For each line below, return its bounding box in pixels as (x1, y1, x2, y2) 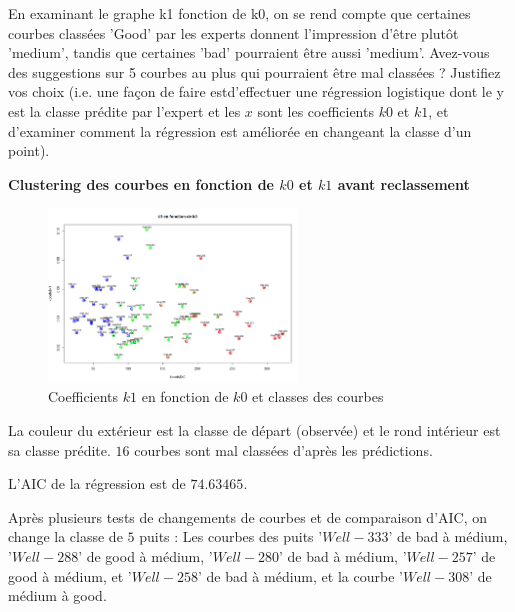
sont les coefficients (257, 100, 374, 121)
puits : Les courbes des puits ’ (139, 526, 323, 547)
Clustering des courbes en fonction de (8, 173, 274, 194)
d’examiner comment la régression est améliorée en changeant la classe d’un (8, 120, 472, 141)
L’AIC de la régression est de (8, 473, 186, 494)
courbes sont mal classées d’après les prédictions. (134, 439, 433, 460)
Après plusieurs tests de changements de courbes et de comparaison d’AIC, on (8, 506, 488, 527)
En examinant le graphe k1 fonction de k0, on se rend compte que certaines (8, 3, 471, 23)
